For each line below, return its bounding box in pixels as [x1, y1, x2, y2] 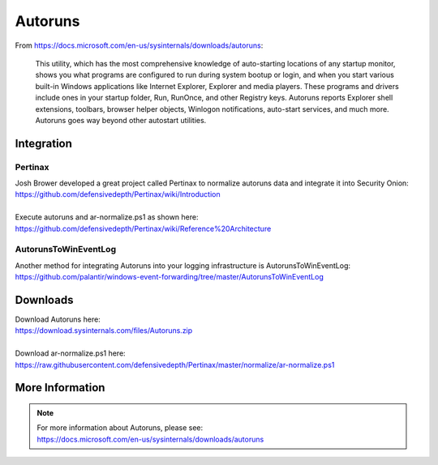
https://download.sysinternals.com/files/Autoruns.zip [15, 326, 193, 335]
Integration [15, 136, 73, 150]
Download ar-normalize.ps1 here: [15, 348, 126, 358]
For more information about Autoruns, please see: [36, 423, 204, 433]
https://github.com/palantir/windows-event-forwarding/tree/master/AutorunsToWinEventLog [15, 272, 324, 282]
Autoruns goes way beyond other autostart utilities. [35, 115, 207, 125]
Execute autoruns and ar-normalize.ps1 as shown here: [15, 212, 199, 222]
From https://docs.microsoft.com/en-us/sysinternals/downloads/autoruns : [15, 41, 264, 50]
